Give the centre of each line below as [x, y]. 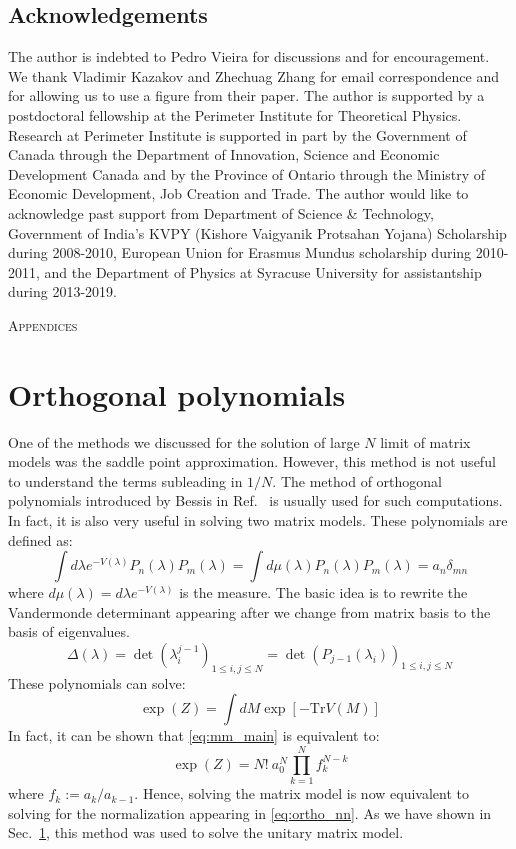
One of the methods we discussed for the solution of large [184, 441]
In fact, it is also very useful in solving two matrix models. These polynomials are [258, 520]
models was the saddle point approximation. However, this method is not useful [252, 461]
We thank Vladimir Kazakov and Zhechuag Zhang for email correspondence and [254, 75]
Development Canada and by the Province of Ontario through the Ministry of [247, 173]
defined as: [40, 539]
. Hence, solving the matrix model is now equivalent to [301, 793]
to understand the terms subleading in [125, 480]
